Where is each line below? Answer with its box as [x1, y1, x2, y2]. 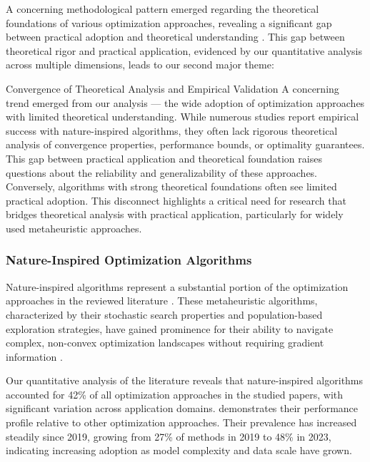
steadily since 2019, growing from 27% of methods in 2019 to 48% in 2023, [6, 428, 331, 443]
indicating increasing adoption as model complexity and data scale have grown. [6, 443, 352, 458]
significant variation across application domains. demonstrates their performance [6, 401, 359, 416]
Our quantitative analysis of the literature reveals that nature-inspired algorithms [6, 373, 364, 388]
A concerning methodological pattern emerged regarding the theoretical [6, 1, 319, 16]
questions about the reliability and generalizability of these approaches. [6, 165, 318, 180]
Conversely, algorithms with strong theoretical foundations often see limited [6, 179, 337, 194]
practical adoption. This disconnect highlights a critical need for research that [6, 192, 346, 207]
